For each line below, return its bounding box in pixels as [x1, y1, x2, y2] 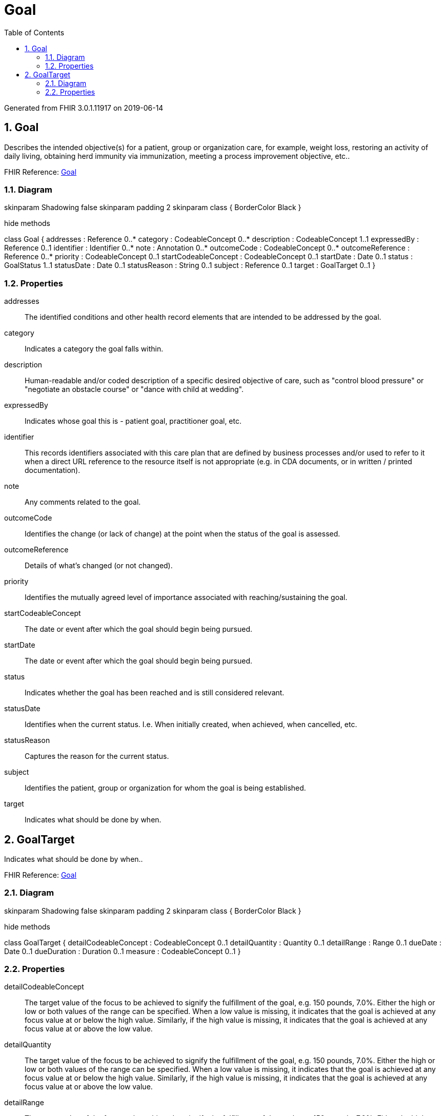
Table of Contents [4, 28, 65, 37]
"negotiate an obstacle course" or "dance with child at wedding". [25, 385, 244, 394]
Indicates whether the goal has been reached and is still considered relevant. [25, 688, 285, 697]
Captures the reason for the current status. [25, 752, 169, 761]
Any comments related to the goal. [25, 498, 141, 507]
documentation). [25, 466, 80, 475]
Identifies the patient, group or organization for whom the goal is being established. [25, 783, 306, 793]
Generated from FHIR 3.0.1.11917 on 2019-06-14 [4, 103, 164, 112]
